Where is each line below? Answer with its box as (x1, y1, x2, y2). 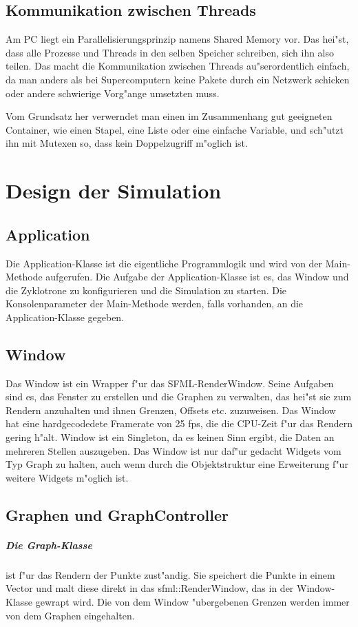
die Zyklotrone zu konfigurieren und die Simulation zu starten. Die (6, 282, 287, 297)
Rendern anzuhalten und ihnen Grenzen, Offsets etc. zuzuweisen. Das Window (6, 402, 336, 417)
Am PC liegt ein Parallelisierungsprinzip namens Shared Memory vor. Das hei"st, (6, 32, 349, 46)
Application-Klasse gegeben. (6, 309, 125, 324)
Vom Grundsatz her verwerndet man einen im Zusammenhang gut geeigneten (6, 109, 333, 123)
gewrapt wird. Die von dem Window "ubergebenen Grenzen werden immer (35, 594, 350, 608)
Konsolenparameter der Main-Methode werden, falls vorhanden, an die (6, 296, 304, 311)
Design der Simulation (6, 176, 222, 205)
